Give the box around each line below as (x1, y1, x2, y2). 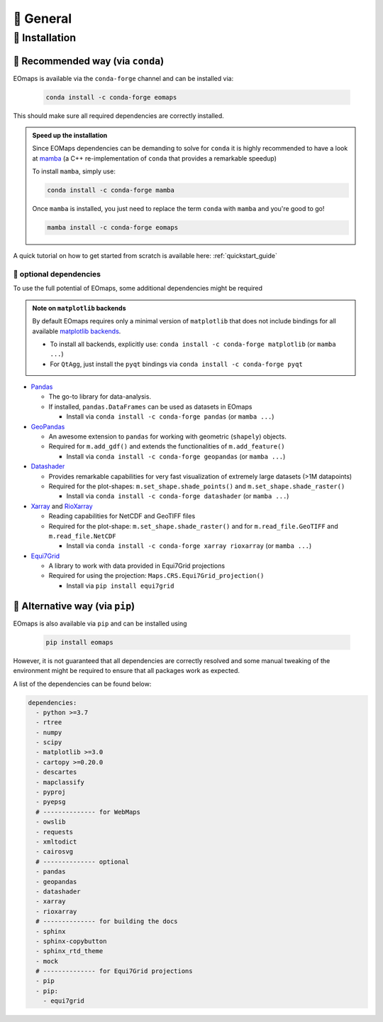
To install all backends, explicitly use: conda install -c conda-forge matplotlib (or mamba (50, 340, 336, 348)
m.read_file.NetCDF (48, 532, 116, 540)
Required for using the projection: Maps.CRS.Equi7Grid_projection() (48, 571, 265, 580)
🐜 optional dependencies (13, 269, 101, 279)
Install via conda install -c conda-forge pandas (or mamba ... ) (66, 412, 274, 421)
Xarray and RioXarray (30, 502, 93, 510)
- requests (35, 828, 74, 836)
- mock (35, 957, 59, 965)
